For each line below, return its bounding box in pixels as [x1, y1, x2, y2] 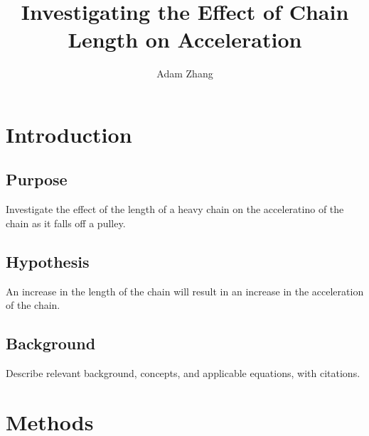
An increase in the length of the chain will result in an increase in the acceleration [6, 283, 364, 298]
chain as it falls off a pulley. [6, 215, 126, 230]
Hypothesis [6, 250, 90, 272]
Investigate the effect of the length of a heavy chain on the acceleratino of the [6, 202, 344, 217]
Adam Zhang [156, 66, 213, 81]
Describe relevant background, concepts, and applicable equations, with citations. [6, 366, 360, 381]
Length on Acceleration [68, 25, 302, 54]
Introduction [6, 119, 132, 148]
